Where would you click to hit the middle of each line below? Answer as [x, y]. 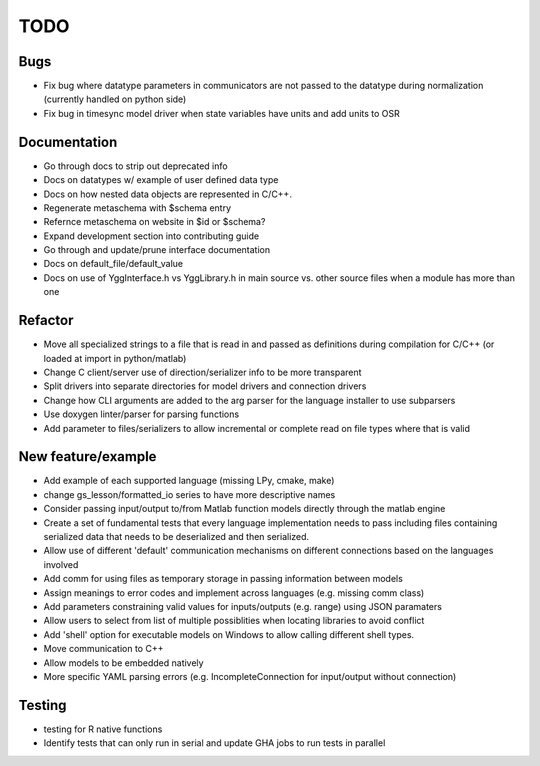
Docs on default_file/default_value [113, 264]
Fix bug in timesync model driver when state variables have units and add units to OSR [221, 113]
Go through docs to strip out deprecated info [136, 166]
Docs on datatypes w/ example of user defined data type [161, 180]
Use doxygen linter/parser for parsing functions [141, 414]
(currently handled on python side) [115, 99]
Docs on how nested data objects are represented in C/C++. [167, 194]
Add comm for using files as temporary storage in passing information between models [223, 579]
